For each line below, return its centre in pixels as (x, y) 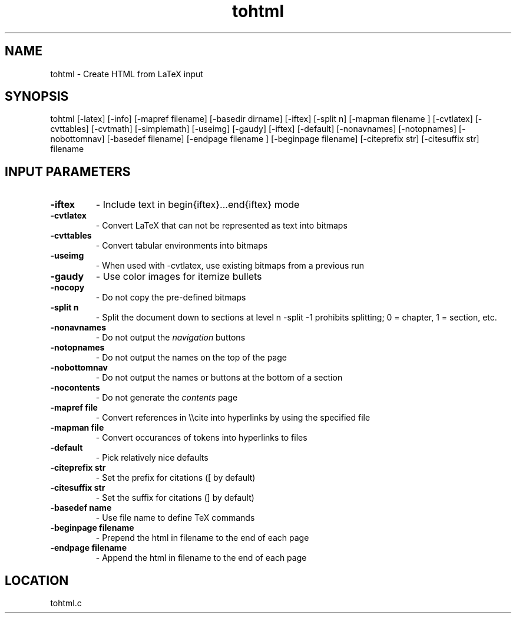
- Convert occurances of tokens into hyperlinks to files (201, 438)
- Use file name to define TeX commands (175, 518)
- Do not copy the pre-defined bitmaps (171, 298)
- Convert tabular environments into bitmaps (182, 246)
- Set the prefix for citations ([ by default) (176, 478)
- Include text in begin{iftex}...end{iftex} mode (198, 205)
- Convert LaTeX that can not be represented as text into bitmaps (221, 226)
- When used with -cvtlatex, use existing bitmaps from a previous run (230, 266)
